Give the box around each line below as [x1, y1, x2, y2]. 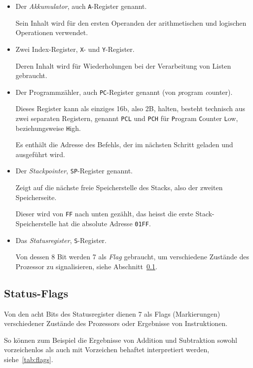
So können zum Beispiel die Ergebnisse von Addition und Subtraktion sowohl [4, 334, 237, 345]
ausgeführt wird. [15, 149, 65, 159]
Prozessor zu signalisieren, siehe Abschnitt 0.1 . [15, 261, 157, 271]
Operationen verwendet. [15, 27, 88, 38]
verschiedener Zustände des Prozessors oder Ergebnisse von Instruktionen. [4, 318, 228, 328]
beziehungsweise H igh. [15, 123, 81, 133]
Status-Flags [4, 285, 69, 300]
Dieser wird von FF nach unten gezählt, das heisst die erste [15, 208, 193, 219]
